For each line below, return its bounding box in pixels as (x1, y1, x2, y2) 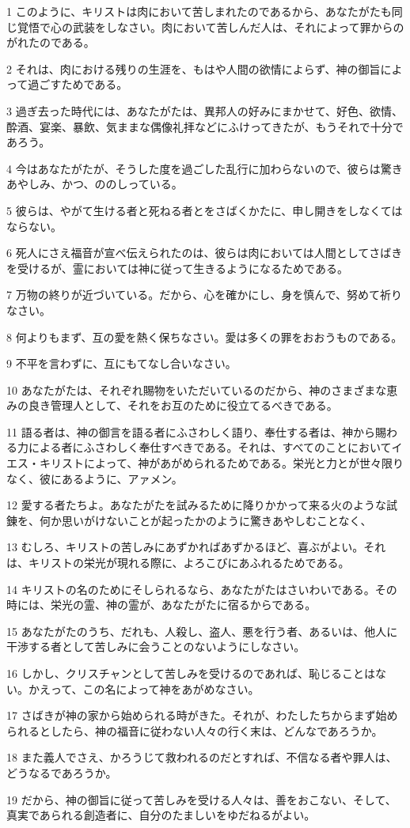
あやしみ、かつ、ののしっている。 (6, 176, 183, 192)
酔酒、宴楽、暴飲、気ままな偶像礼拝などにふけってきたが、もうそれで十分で (6, 118, 404, 134)
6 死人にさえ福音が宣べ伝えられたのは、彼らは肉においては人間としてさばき (6, 244, 403, 261)
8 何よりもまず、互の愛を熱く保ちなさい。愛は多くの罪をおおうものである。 (6, 328, 403, 345)
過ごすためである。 (28, 76, 128, 93)
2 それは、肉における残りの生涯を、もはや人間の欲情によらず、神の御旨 (6, 60, 381, 77)
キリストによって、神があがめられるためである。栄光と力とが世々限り (39, 455, 404, 471)
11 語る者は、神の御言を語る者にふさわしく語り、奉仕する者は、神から (6, 423, 376, 440)
